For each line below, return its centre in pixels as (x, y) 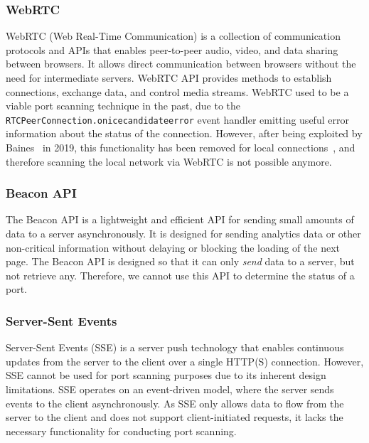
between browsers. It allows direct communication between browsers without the (181, 64)
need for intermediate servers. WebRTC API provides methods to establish (169, 78)
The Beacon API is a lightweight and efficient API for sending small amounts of (180, 219)
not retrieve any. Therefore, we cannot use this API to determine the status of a (180, 275)
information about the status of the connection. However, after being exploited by (184, 133)
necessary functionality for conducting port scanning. (121, 431)
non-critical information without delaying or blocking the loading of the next (173, 247)
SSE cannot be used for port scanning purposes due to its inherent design (166, 375)
